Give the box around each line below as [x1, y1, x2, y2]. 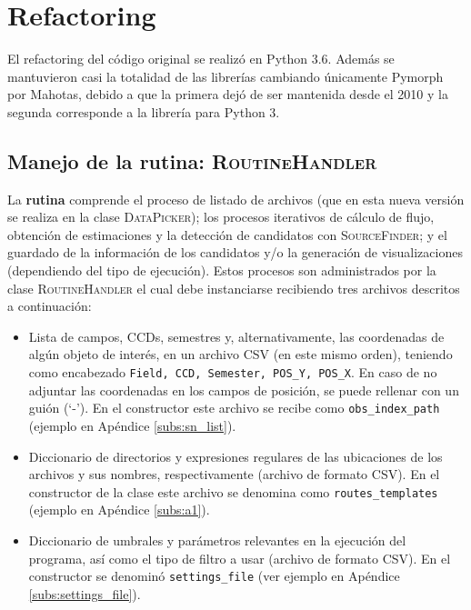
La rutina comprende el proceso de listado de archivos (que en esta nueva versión [7, 189, 465, 208]
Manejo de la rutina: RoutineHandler [7, 146, 377, 175]
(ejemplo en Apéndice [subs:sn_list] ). [28, 415, 236, 435]
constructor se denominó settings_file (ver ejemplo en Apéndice [28, 566, 400, 585]
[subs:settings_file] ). [28, 584, 141, 603]
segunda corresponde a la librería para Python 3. [7, 102, 280, 121]
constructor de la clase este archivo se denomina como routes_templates [28, 482, 438, 501]
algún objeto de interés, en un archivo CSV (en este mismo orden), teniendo [28, 345, 453, 364]
